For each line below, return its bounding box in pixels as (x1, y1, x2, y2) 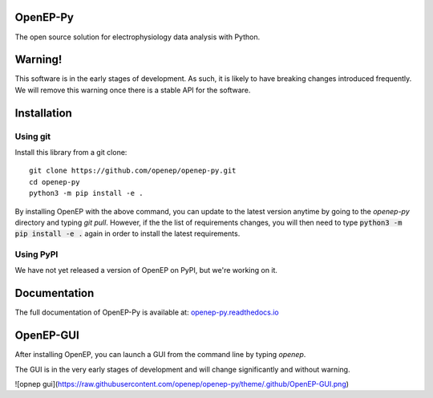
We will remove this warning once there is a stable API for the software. (14, 85, 251, 95)
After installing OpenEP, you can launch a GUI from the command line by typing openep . (14, 350, 306, 359)
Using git (14, 131, 51, 142)
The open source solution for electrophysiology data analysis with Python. (14, 32, 261, 42)
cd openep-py (29, 177, 80, 186)
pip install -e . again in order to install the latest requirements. (14, 229, 241, 238)
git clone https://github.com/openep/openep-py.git (29, 166, 237, 176)
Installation (14, 106, 72, 120)
